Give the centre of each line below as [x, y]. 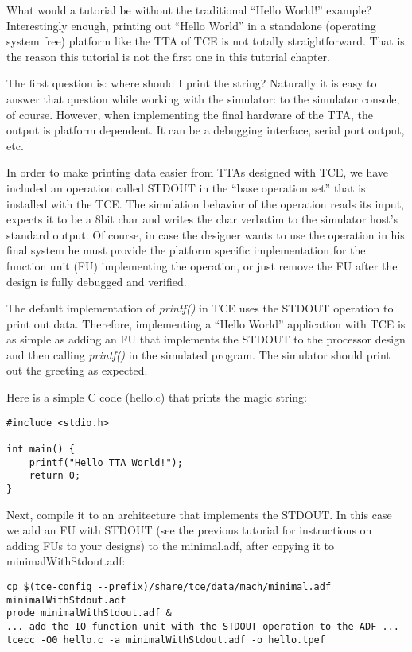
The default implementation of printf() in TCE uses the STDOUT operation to [200, 308]
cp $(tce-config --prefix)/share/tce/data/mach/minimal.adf [169, 586]
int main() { [41, 449]
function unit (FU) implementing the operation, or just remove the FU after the [202, 265]
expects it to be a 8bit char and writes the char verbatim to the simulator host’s [202, 219]
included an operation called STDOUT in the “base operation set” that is [186, 187]
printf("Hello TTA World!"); [106, 462]
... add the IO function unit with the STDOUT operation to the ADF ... [203, 626]
